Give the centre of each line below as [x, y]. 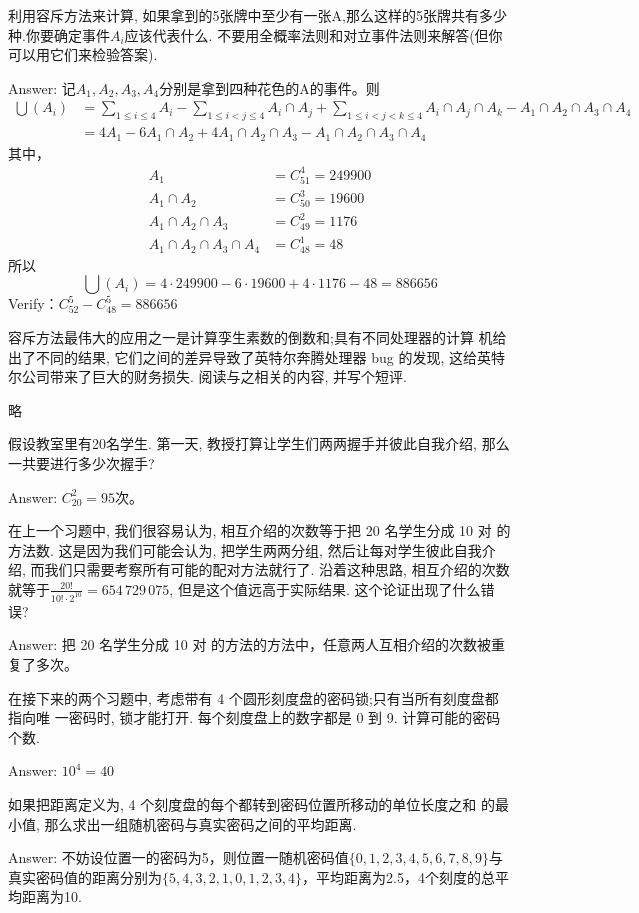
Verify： [33, 303]
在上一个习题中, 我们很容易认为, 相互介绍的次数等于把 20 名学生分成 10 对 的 [259, 530]
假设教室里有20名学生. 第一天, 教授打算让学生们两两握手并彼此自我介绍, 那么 [259, 443]
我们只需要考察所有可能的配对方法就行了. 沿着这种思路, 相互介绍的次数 [277, 569]
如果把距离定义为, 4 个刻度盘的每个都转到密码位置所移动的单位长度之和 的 [251, 803]
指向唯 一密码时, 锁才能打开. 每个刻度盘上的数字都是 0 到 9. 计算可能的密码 [254, 717]
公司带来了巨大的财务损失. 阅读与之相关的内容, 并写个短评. [214, 376]
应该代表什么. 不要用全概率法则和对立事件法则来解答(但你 [313, 34]
